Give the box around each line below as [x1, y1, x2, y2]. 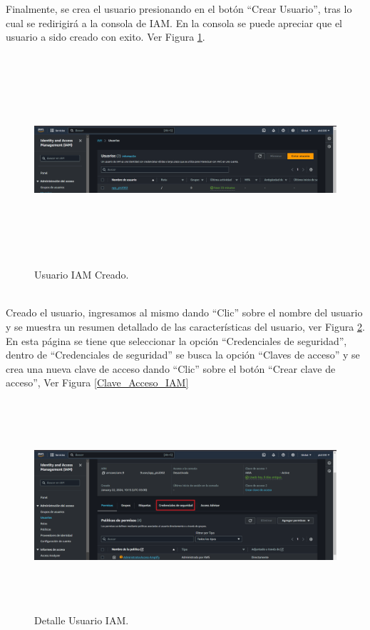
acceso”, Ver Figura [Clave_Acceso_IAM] [6, 375, 189, 390]
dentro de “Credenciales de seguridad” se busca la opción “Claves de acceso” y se [6, 347, 360, 362]
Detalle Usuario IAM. [34, 613, 129, 628]
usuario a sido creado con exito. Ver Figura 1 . [6, 29, 205, 44]
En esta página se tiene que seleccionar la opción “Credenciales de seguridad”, [6, 333, 347, 348]
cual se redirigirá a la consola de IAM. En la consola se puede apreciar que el [6, 15, 342, 30]
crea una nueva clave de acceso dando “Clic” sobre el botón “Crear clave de [6, 361, 336, 376]
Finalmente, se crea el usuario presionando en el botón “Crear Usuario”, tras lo [6, 1, 352, 16]
